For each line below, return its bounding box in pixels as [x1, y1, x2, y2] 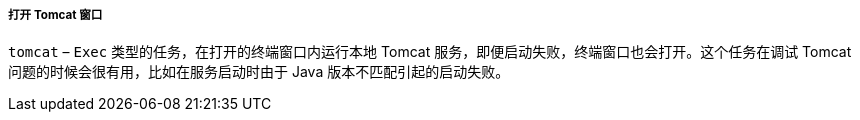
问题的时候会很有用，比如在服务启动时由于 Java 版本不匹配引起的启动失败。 [8, 63, 510, 81]
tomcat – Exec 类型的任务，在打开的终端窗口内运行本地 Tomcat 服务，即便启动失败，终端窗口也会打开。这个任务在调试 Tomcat [8, 43, 852, 61]
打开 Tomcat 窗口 [8, 8, 103, 22]
